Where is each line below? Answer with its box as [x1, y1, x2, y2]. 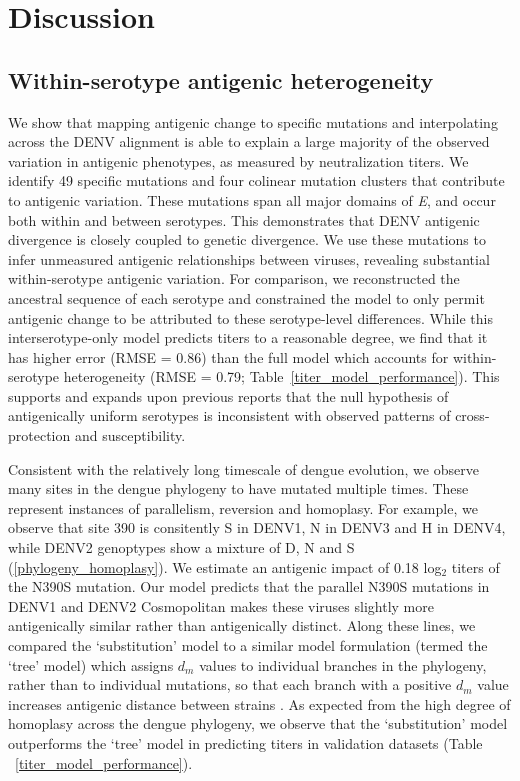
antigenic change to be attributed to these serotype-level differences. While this [8, 307, 493, 328]
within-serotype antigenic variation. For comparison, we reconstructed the [8, 268, 460, 289]
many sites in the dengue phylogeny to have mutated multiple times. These [8, 478, 469, 499]
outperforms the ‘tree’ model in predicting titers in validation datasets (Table [8, 732, 483, 753]
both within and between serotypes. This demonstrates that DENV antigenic [8, 209, 480, 230]
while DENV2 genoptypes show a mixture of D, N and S [8, 537, 355, 558]
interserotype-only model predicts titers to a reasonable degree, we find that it [8, 327, 488, 348]
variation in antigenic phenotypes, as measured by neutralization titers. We [8, 150, 469, 171]
